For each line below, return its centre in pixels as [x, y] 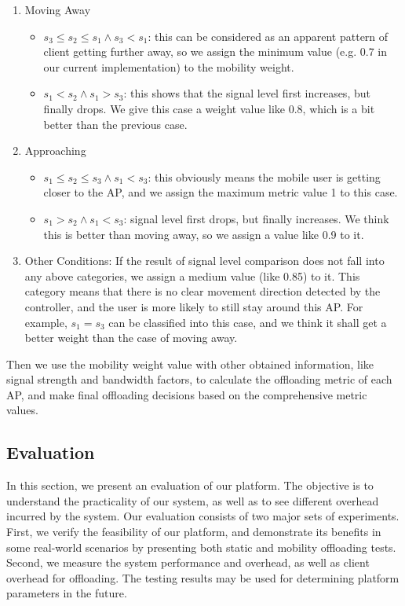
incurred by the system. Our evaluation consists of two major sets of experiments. [203, 516]
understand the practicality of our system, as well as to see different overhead [193, 500]
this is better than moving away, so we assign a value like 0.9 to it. [204, 234]
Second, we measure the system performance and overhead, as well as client [188, 562]
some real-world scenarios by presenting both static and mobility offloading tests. [201, 547]
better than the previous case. [115, 124]
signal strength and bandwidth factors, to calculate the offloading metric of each [199, 379]
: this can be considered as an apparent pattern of [268, 36]
